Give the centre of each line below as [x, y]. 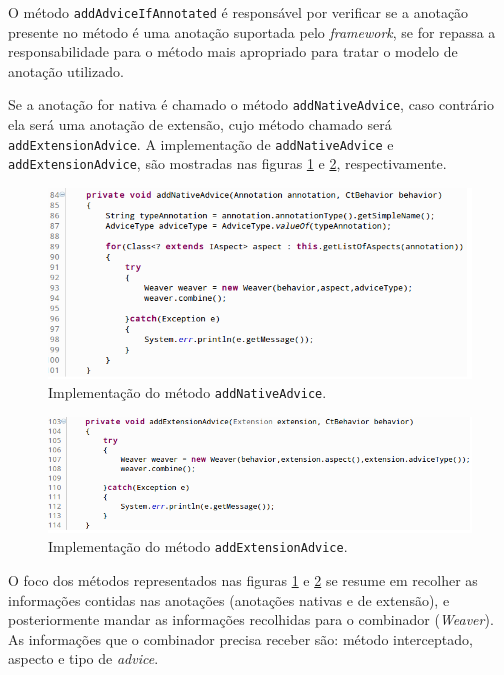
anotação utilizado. [66, 70]
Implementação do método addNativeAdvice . [187, 392]
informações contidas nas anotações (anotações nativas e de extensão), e [229, 599]
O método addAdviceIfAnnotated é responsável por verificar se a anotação [238, 12]
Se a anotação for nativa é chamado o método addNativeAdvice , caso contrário [251, 104]
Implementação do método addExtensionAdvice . [198, 546]
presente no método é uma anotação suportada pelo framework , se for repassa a [252, 31]
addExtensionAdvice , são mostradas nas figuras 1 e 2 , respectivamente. [227, 163]
